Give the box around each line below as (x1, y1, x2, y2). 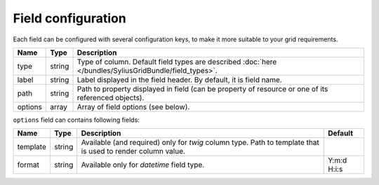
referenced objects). (77, 92, 145, 102)
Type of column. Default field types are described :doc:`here (77, 57, 277, 67)
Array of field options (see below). (77, 102, 190, 111)
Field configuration (13, 11, 126, 26)
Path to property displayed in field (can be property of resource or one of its (77, 84, 328, 94)
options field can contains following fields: (13, 116, 140, 124)
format (17, 160, 40, 170)
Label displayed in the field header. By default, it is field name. (77, 74, 282, 84)
